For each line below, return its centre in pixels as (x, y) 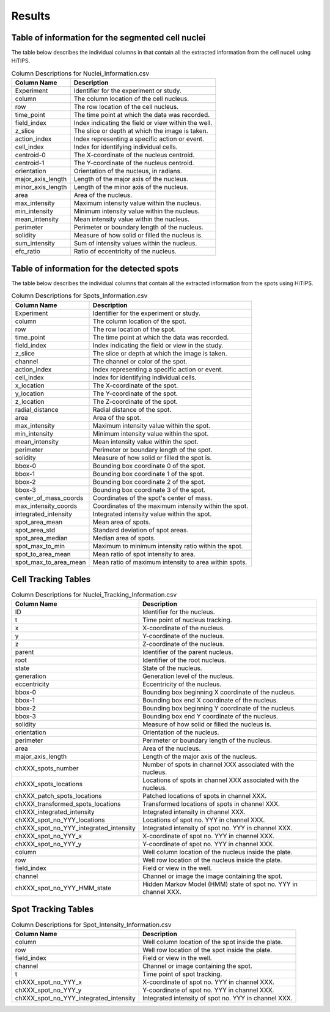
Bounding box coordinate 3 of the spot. (149, 489)
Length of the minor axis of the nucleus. (131, 187)
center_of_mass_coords (49, 497)
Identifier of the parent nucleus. (188, 652)
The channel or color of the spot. (140, 361)
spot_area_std (35, 530)
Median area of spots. (124, 538)
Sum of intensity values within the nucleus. (135, 244)
